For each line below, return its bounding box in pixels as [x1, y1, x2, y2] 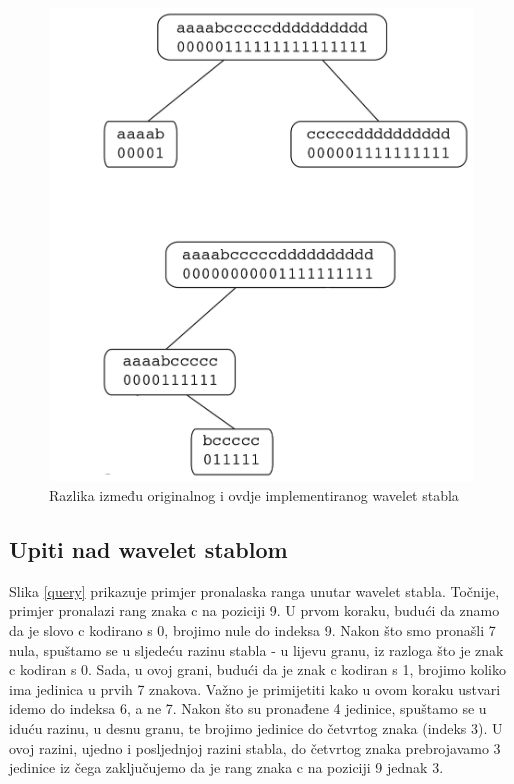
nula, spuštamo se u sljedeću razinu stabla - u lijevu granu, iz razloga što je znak [9, 639, 504, 660]
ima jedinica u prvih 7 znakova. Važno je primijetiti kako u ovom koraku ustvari [9, 678, 501, 699]
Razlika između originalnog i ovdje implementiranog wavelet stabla [49, 485, 459, 506]
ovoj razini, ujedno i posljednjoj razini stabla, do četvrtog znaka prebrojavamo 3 [9, 737, 501, 758]
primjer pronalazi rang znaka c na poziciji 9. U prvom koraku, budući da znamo [9, 600, 500, 621]
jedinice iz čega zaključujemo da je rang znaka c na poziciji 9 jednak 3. [9, 757, 444, 778]
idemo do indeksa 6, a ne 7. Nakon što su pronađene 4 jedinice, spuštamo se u [9, 698, 487, 719]
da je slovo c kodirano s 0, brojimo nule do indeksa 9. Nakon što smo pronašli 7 [9, 620, 496, 641]
